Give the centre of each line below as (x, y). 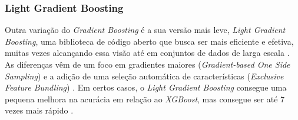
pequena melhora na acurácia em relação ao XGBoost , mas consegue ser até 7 (145, 99)
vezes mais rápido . (39, 110)
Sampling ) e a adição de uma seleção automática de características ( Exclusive (144, 76)
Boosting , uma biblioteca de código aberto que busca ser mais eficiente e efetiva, (149, 41)
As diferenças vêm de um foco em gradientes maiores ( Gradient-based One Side (148, 64)
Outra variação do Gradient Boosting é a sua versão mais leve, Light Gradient (145, 30)
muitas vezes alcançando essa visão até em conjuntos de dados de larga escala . (147, 53)
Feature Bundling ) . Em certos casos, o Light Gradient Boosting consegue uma (146, 87)
